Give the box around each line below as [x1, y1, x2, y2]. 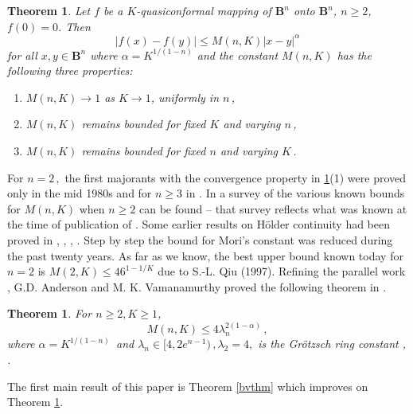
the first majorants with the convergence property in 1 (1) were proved [64, 169, 407, 186]
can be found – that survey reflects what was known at [138, 200, 407, 217]
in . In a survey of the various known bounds [185, 185, 405, 201]
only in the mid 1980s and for [7, 185, 152, 201]
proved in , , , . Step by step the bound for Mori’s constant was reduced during [7, 232, 393, 248]
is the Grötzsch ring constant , [258, 335, 407, 352]
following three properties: [7, 62, 133, 79]
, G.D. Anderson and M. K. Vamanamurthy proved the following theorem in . [7, 278, 387, 295]
